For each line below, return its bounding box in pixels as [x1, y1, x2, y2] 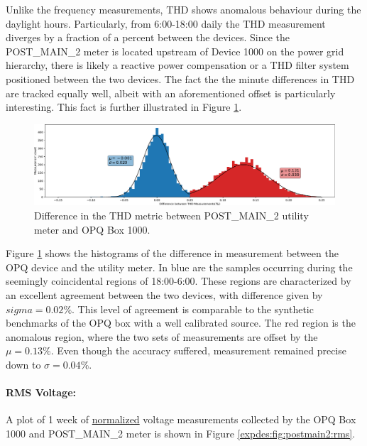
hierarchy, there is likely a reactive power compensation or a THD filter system [6, 58, 349, 72]
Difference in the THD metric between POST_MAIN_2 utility [34, 208, 309, 223]
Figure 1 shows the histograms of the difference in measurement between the [6, 246, 339, 261]
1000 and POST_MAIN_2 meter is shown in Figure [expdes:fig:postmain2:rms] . [6, 425, 356, 440]
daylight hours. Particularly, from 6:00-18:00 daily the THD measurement [6, 16, 326, 31]
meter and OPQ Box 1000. [34, 222, 150, 236]
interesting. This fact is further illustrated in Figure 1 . [6, 99, 242, 114]
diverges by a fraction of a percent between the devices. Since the [6, 30, 290, 45]
